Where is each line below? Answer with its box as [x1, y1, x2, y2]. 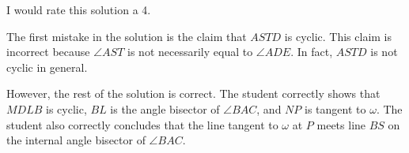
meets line [316, 116, 366, 132]
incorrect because [6, 43, 90, 60]
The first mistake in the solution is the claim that [6, 28, 247, 44]
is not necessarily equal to [127, 43, 253, 60]
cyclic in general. [6, 58, 88, 75]
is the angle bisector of [110, 100, 220, 117]
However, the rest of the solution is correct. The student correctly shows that [6, 85, 381, 102]
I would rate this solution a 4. [6, 2, 151, 17]
